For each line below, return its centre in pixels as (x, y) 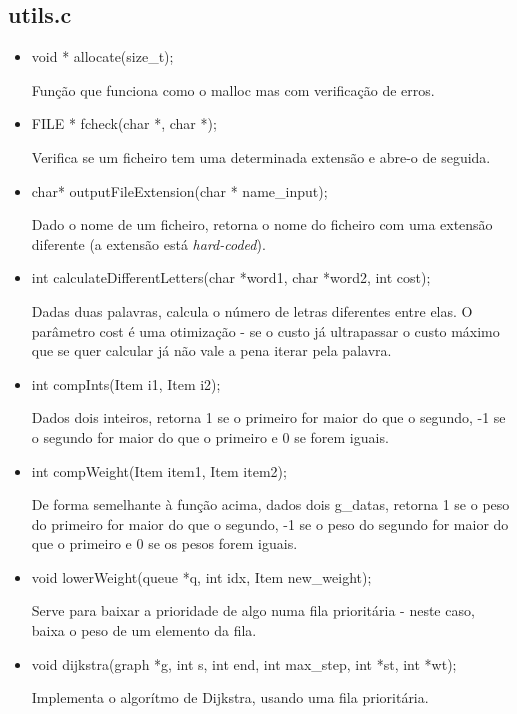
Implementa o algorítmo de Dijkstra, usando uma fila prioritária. (230, 697)
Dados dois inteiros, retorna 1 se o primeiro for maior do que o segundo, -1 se (268, 417)
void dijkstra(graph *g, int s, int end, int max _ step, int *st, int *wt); (244, 663)
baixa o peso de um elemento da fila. (144, 630)
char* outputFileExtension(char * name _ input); (179, 190)
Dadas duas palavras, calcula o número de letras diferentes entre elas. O (252, 310)
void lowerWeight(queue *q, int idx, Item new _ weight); (201, 576)
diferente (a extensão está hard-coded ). (148, 243)
